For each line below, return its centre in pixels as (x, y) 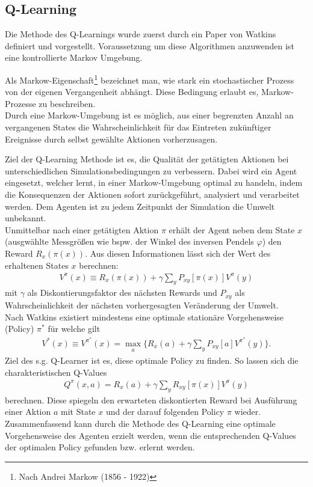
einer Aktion (28, 412)
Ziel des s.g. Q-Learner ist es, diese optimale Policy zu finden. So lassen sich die (152, 360)
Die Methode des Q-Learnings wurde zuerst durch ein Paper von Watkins (141, 34)
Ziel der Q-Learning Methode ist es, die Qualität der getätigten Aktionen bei (147, 159)
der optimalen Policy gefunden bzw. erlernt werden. (100, 447)
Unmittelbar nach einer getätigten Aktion (82, 229)
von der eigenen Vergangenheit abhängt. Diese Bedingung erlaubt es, (132, 92)
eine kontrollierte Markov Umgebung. (74, 57)
